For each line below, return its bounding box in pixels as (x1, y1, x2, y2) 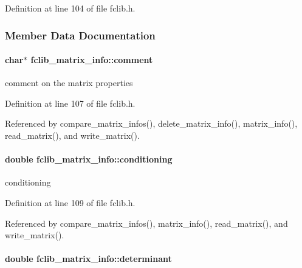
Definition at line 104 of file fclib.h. (5, 2, 136, 14)
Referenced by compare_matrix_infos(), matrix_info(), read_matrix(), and (5, 216, 288, 229)
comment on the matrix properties (5, 76, 133, 89)
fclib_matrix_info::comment (30, 53, 153, 66)
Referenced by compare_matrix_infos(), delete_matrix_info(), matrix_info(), (5, 117, 298, 130)
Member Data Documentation (5, 27, 156, 42)
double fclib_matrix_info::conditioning (5, 153, 173, 166)
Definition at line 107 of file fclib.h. (5, 96, 136, 109)
